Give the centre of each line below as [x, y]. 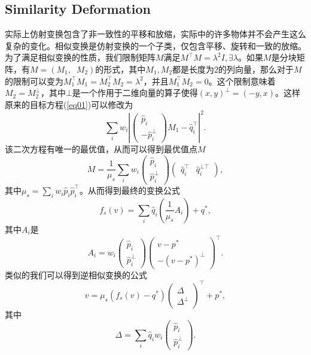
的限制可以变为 [34, 81]
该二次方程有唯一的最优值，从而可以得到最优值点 [101, 148]
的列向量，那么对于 [256, 69]
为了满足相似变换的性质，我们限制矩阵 [80, 57]
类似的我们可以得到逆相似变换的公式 [76, 274]
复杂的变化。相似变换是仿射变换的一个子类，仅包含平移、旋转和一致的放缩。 [155, 45]
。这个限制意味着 [242, 81]
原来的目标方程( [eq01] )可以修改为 [69, 104]
